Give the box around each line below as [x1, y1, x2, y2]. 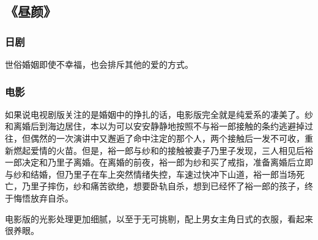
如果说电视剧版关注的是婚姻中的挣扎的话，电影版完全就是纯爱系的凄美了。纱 [5, 107, 313, 120]
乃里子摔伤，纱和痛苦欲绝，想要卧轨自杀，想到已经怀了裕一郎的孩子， [21, 180, 305, 192]
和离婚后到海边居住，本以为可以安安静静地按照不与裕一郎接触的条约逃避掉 [5, 120, 305, 133]
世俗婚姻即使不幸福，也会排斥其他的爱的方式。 [5, 58, 193, 70]
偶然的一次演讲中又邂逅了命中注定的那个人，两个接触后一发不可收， [30, 132, 305, 144]
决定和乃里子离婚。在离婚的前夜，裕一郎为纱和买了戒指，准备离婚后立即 [21, 156, 313, 169]
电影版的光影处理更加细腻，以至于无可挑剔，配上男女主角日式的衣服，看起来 [5, 212, 313, 225]
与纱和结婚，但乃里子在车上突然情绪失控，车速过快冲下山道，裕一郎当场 [5, 167, 296, 180]
